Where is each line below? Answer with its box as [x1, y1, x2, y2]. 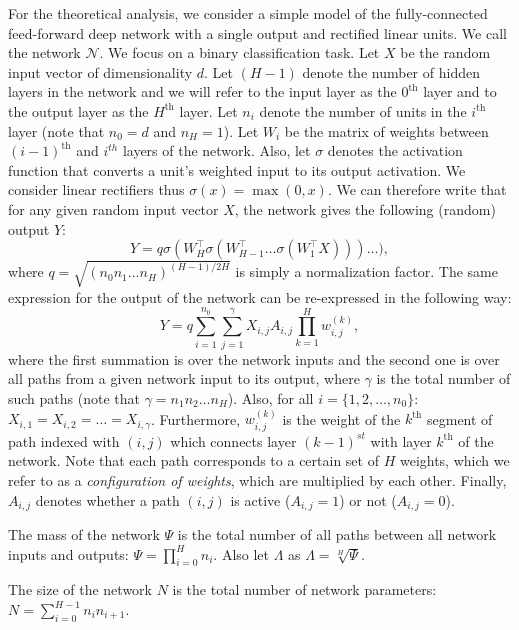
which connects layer [170, 430, 297, 451]
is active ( [230, 489, 291, 510]
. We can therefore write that [327, 179, 507, 200]
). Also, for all [227, 387, 314, 408]
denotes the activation [327, 140, 463, 161]
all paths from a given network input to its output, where [8, 368, 360, 389]
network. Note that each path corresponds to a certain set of [8, 450, 379, 471]
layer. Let [179, 100, 238, 121]
